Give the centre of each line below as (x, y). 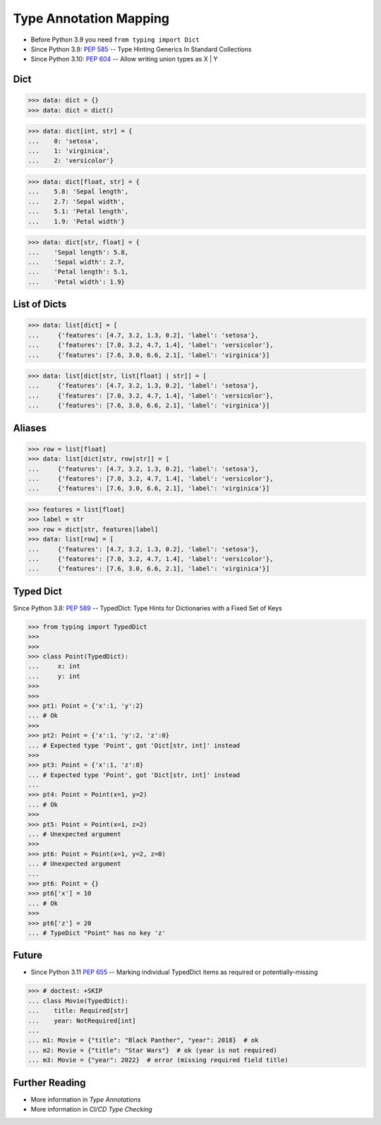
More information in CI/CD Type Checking (92, 1109)
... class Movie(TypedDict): (78, 1001)
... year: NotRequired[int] (82, 1021)
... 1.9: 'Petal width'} (76, 221)
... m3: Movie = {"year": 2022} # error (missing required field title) (158, 1060)
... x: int (54, 666)
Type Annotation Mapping (91, 18)
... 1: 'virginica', (69, 151)
